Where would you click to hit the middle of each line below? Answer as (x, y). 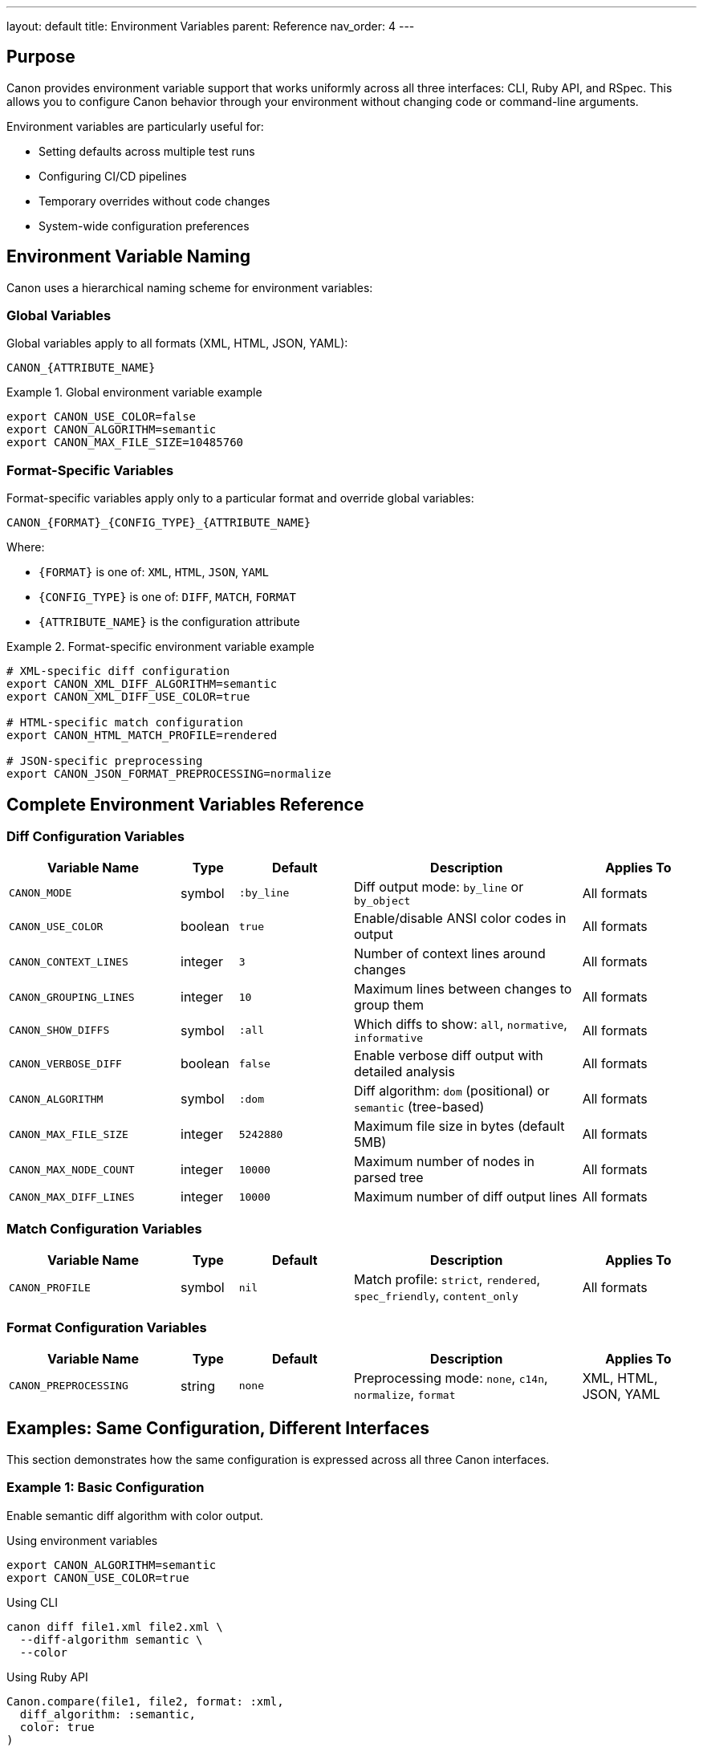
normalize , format (404, 1394)
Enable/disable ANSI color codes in (460, 919)
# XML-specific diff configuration (118, 671)
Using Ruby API (47, 1677)
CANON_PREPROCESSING (69, 1386)
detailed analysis (404, 1072)
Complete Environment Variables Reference (185, 804)
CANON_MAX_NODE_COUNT (72, 1169)
